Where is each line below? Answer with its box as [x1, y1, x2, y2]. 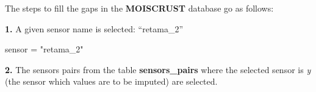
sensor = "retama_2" [5, 43, 84, 55]
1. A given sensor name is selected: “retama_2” [5, 22, 184, 35]
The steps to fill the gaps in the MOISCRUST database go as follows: [5, 2, 274, 14]
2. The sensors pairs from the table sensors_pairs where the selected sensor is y [5, 63, 311, 76]
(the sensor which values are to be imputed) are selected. [5, 75, 218, 88]
